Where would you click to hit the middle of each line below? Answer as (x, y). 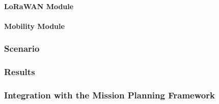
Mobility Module (34, 26)
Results (20, 72)
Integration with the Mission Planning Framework (109, 95)
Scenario (22, 48)
